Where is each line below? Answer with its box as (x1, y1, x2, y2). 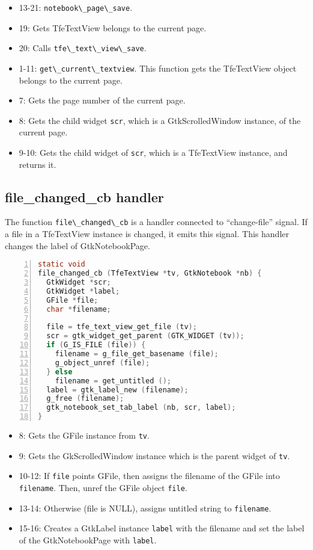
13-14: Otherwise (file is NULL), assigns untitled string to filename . (19, 501, 272, 514)
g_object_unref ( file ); (55, 358, 150, 367)
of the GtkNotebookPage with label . (19, 533, 157, 546)
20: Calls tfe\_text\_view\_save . (19, 42, 147, 54)
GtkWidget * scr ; (46, 278, 111, 287)
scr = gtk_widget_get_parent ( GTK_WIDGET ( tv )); (46, 332, 245, 341)
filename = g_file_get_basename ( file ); (55, 350, 219, 359)
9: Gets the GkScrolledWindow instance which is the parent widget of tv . (19, 449, 290, 462)
